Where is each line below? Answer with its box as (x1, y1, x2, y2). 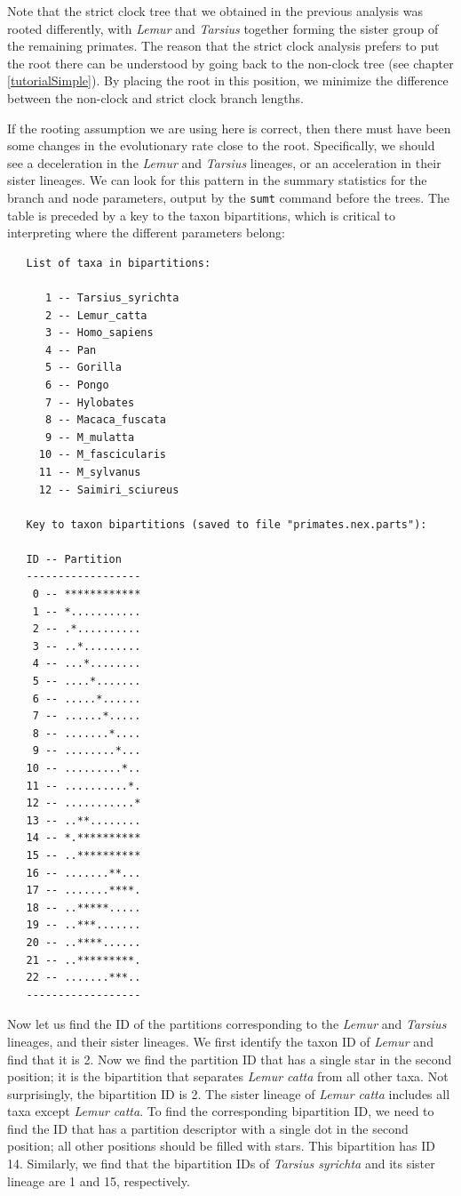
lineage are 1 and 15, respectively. (7, 1171, 190, 1190)
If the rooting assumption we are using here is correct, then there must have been (7, 118, 451, 137)
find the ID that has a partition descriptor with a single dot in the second (7, 1119, 409, 1137)
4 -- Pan (44, 343, 97, 357)
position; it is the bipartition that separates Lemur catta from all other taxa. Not (7, 1067, 449, 1086)
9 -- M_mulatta (44, 430, 135, 444)
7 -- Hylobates (44, 396, 135, 409)
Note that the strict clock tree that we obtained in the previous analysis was (7, 2, 423, 20)
